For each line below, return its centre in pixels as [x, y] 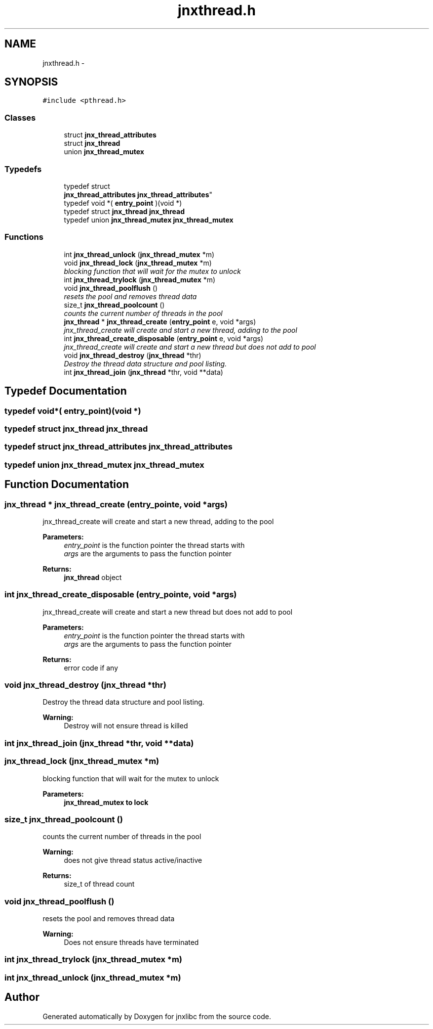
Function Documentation [67, 485]
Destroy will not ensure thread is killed [126, 726]
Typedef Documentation [66, 391]
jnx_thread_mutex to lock [106, 802]
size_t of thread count [99, 884]
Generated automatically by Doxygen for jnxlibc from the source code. [157, 1016]
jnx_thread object [93, 577]
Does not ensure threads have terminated [131, 942]
